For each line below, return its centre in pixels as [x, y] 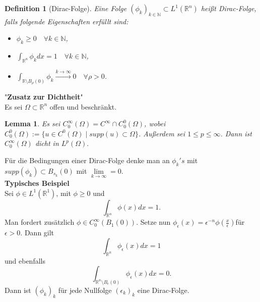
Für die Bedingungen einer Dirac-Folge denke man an [87, 160]
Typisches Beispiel [37, 183]
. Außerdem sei [162, 133]
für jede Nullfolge [85, 290]
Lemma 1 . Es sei [32, 123]
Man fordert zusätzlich [40, 222]
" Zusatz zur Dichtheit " [44, 96]
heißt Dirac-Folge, [229, 8]
